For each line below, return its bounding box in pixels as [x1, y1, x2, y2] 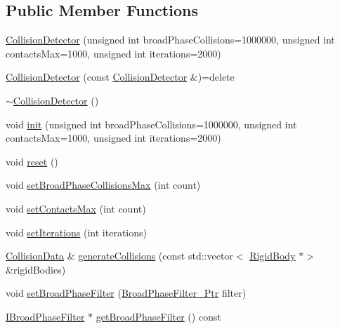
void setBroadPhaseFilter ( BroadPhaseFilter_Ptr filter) [6, 286, 247, 300]
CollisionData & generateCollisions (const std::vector [6, 248, 233, 263]
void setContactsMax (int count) [6, 201, 146, 215]
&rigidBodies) [6, 262, 66, 276]
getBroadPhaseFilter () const [96, 309, 221, 323]
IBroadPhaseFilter [6, 309, 85, 323]
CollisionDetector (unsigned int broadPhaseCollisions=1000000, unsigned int [6, 32, 335, 47]
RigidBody [249, 248, 296, 263]
